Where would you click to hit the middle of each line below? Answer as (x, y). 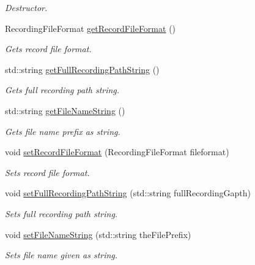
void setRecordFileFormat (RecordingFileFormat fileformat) (117, 152)
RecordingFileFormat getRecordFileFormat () (91, 28)
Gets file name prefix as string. (63, 131)
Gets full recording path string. (62, 90)
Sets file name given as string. (61, 255)
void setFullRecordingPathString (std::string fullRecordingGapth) (128, 193)
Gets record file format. (48, 49)
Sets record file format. (47, 172)
